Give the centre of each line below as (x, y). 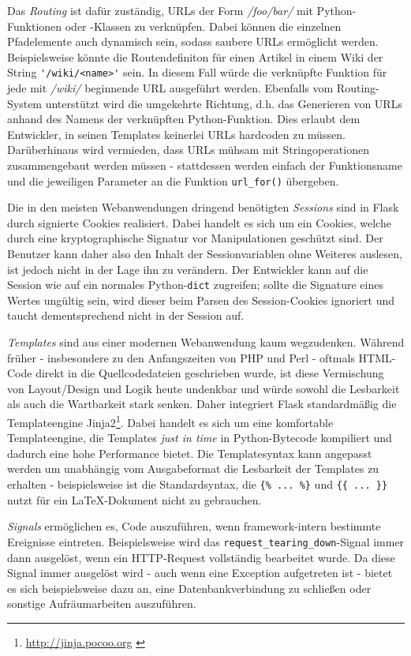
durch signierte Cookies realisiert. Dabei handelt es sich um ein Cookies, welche (199, 222)
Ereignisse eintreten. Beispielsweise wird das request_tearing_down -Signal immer (206, 541)
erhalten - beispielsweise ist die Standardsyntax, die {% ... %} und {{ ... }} (198, 484)
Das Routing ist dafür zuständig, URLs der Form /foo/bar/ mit (160, 10)
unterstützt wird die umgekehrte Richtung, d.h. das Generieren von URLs (224, 103)
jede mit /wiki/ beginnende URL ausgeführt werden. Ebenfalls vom (170, 88)
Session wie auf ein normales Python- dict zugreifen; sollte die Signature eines (195, 285)
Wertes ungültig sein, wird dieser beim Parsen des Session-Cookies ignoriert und (201, 300)
